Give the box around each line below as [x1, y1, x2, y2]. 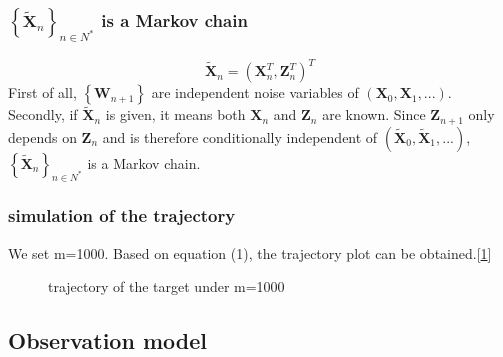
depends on [8, 126, 77, 147]
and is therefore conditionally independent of [102, 126, 378, 147]
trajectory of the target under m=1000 [48, 276, 285, 297]
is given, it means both [105, 104, 246, 125]
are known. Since [322, 104, 426, 125]
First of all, [8, 82, 77, 103]
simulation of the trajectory [8, 203, 236, 228]
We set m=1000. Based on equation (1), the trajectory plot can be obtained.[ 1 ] [8, 242, 492, 263]
